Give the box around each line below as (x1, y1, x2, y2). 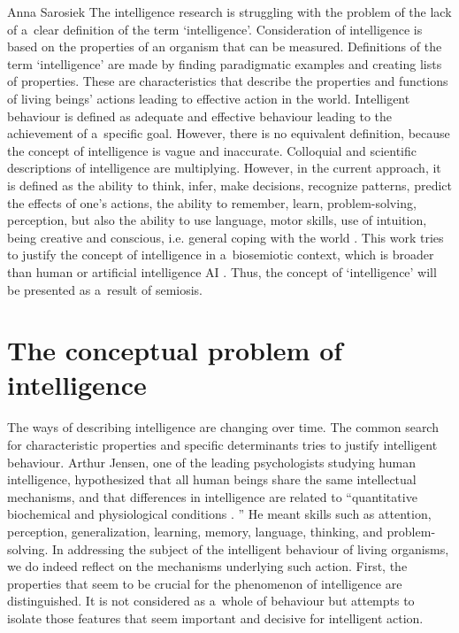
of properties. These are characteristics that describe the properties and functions (7, 72, 448, 90)
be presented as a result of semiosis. (7, 280, 203, 298)
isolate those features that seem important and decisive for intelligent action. (7, 608, 424, 627)
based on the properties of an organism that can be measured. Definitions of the (7, 37, 442, 56)
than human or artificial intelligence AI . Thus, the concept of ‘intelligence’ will (7, 262, 437, 281)
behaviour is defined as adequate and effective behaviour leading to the (7, 106, 393, 125)
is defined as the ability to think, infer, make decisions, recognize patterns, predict (7, 175, 452, 194)
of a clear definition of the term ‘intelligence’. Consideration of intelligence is (7, 19, 423, 38)
